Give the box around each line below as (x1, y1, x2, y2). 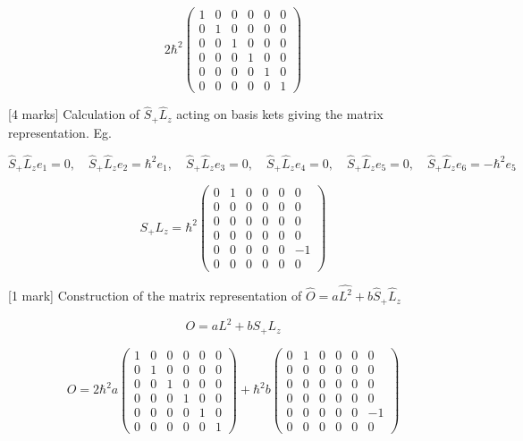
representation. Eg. (8, 123, 112, 141)
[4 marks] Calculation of (8, 105, 140, 123)
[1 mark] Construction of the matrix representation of (8, 286, 302, 305)
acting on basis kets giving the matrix (176, 105, 384, 123)
